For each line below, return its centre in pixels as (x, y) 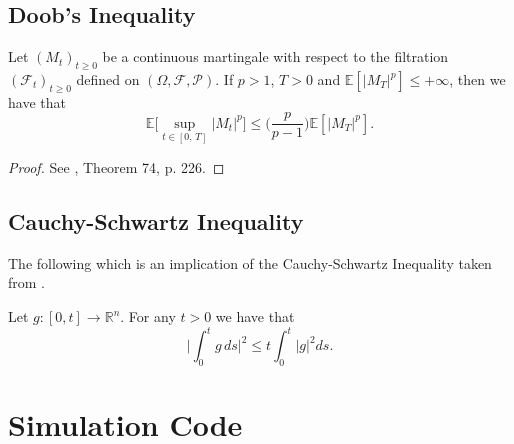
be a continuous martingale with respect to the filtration (275, 56)
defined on (108, 79)
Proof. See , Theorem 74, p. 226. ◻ (116, 167)
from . (26, 282)
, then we (477, 79)
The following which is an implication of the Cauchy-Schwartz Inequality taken (250, 262)
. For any (148, 316)
